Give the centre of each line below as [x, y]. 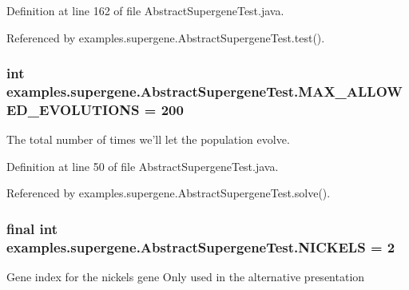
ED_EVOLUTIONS [73, 109]
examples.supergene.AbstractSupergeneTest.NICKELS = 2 [201, 246]
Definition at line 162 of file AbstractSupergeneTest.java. [145, 10]
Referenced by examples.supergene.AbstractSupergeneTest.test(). [166, 37]
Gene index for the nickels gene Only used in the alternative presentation [186, 277]
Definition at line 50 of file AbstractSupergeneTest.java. [143, 166]
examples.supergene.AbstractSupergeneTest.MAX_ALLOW [204, 91]
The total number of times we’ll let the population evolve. [148, 139]
